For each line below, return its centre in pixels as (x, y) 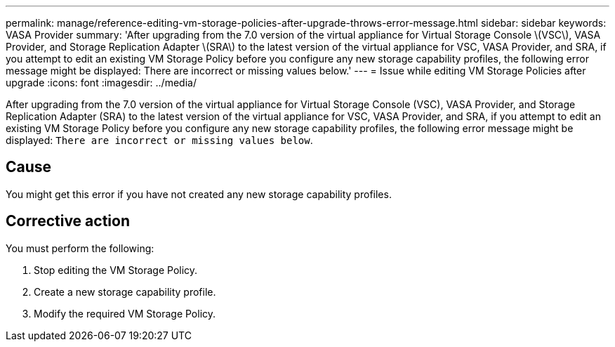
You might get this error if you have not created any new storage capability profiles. (199, 194)
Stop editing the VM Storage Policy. (116, 270)
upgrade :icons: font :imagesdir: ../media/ (101, 83)
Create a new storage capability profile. (125, 292)
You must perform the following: (80, 248)
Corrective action (68, 221)
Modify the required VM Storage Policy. (125, 313)
